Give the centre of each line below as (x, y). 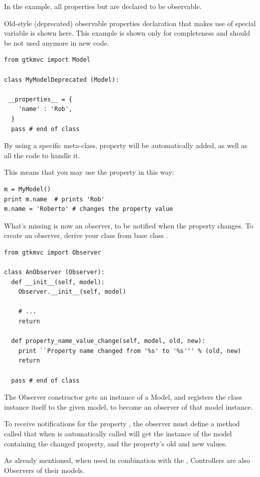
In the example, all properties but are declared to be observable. (103, 6)
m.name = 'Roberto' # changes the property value (89, 209)
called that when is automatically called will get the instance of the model (118, 433)
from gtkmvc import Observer (53, 252)
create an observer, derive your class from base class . (86, 235)
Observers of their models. (44, 470)
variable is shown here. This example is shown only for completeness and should (127, 33)
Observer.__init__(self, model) (72, 292)
